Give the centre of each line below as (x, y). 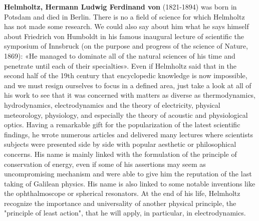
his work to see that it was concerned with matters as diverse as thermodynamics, (130, 95)
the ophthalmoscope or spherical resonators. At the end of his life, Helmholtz (122, 193)
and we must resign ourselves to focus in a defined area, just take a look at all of (128, 85)
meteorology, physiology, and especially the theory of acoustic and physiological (126, 115)
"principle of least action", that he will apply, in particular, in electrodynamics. (125, 213)
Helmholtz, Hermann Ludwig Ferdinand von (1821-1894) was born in (120, 7)
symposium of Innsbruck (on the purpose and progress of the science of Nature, (126, 46)
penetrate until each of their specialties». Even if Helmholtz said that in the (120, 65)
